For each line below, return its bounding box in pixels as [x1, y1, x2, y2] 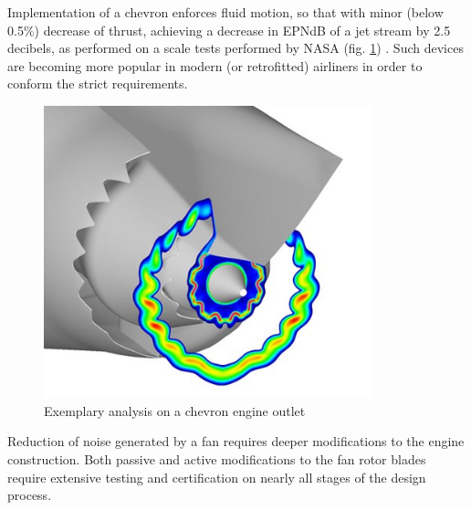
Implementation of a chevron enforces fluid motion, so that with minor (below [7, 3, 444, 21]
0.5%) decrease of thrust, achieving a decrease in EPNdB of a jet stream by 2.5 [7, 20, 451, 39]
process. [7, 485, 52, 505]
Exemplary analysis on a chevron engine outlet [44, 401, 306, 420]
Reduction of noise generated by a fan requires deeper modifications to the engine [7, 432, 465, 451]
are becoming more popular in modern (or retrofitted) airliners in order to [7, 56, 423, 75]
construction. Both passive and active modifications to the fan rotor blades [7, 449, 426, 468]
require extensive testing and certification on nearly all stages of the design [7, 467, 426, 486]
